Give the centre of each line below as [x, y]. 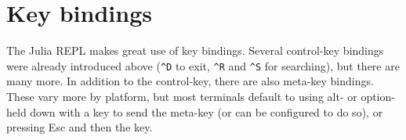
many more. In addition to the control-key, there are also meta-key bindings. [190, 81]
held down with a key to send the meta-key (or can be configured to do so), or [195, 111]
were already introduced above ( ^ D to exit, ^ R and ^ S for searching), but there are [203, 65]
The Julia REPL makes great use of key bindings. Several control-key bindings [195, 50]
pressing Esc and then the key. [80, 127]
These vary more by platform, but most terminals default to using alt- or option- [201, 96]
